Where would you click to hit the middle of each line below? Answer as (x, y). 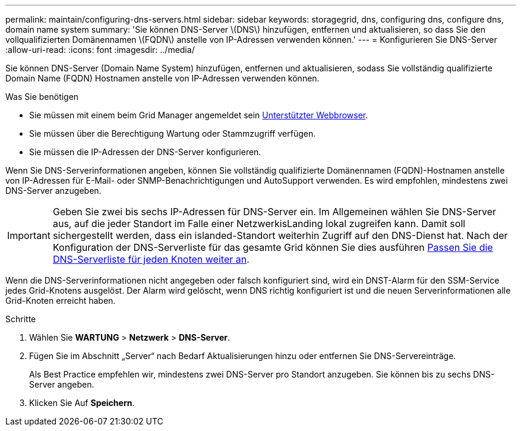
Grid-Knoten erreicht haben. (61, 301)
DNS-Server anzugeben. (53, 191)
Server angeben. (62, 384)
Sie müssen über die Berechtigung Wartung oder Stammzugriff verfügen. (173, 133)
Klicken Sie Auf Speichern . (82, 403)
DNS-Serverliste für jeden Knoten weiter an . (151, 259)
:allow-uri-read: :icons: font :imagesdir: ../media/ (100, 50)
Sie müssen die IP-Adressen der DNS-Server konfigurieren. (145, 152)
